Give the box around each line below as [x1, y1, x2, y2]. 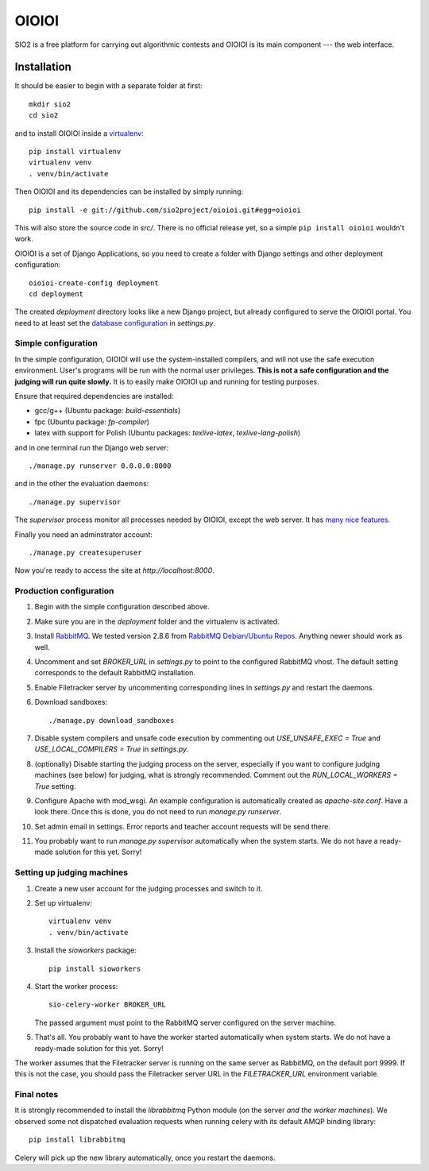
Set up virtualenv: [34, 899, 93, 908]
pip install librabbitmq [29, 1135, 126, 1144]
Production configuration [14, 585, 114, 597]
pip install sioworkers [48, 964, 141, 973]
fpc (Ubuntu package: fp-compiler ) [34, 417, 150, 427]
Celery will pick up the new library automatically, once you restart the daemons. [14, 1153, 276, 1162]
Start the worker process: [34, 981, 118, 991]
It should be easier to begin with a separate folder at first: [14, 81, 203, 91]
